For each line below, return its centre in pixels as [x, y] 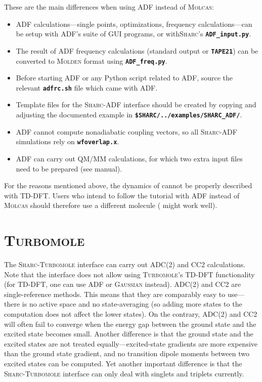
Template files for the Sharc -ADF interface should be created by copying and [136, 104]
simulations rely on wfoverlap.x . [68, 141]
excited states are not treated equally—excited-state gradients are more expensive [131, 343]
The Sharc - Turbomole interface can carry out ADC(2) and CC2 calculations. [125, 264]
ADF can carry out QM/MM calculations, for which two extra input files [129, 158]
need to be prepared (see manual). [69, 168]
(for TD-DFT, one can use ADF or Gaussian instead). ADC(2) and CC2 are [122, 284]
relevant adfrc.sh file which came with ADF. [87, 87]
